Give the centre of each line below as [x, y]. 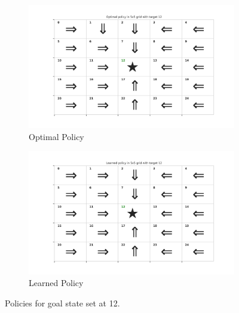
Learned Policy [56, 283]
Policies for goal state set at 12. [62, 303]
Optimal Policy [56, 136]
